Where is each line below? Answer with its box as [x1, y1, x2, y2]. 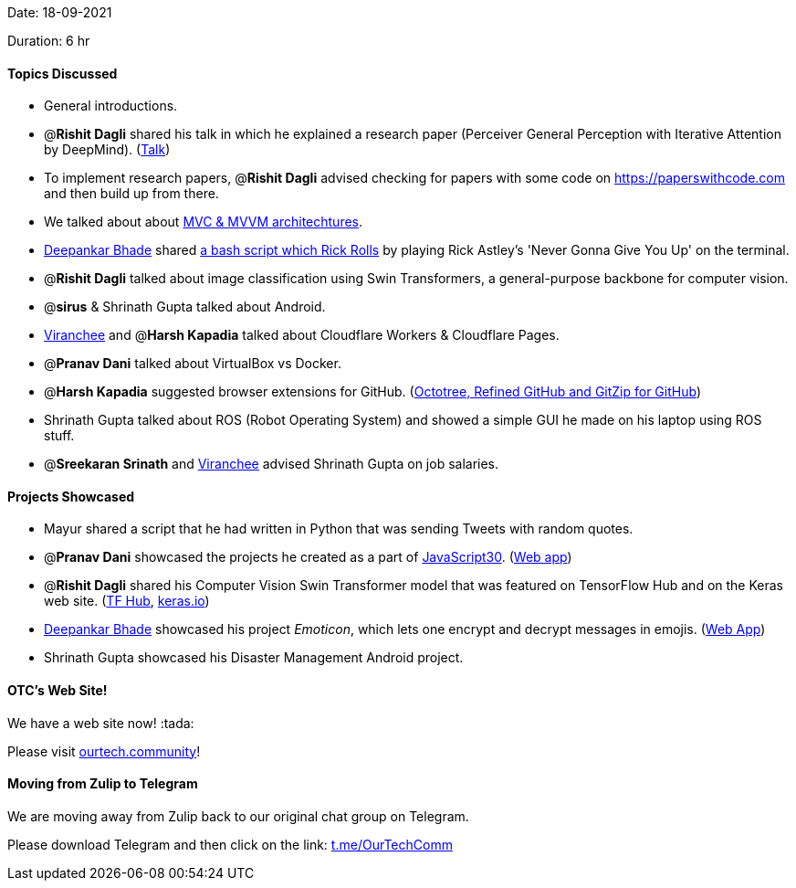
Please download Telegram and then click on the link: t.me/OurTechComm [7, 836, 453, 852]
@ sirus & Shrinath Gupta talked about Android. [44, 299, 326, 315]
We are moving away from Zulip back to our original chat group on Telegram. [7, 808, 469, 824]
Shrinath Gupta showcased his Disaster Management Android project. [44, 650, 464, 666]
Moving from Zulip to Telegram [7, 776, 198, 792]
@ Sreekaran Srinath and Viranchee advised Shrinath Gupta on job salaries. [44, 456, 499, 472]
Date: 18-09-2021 [7, 5, 112, 20]
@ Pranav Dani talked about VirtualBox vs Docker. [44, 355, 341, 372]
